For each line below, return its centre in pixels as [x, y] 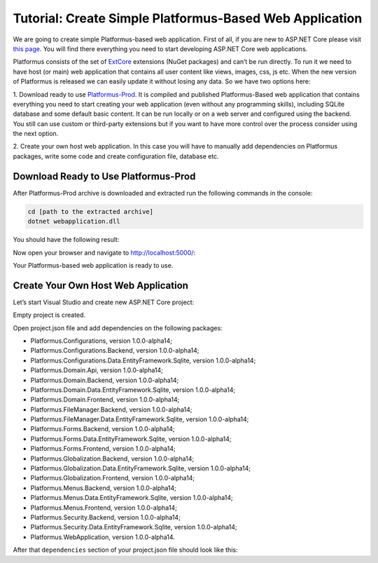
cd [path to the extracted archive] [91, 211]
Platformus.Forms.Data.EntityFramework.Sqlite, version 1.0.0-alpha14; [131, 439]
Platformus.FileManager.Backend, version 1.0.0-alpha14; [111, 409]
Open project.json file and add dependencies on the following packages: [118, 328]
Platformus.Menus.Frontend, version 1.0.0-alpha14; [104, 508]
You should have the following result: [66, 240]
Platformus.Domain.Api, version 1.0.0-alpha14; [97, 370]
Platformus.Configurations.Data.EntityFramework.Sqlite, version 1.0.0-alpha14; [143, 360]
